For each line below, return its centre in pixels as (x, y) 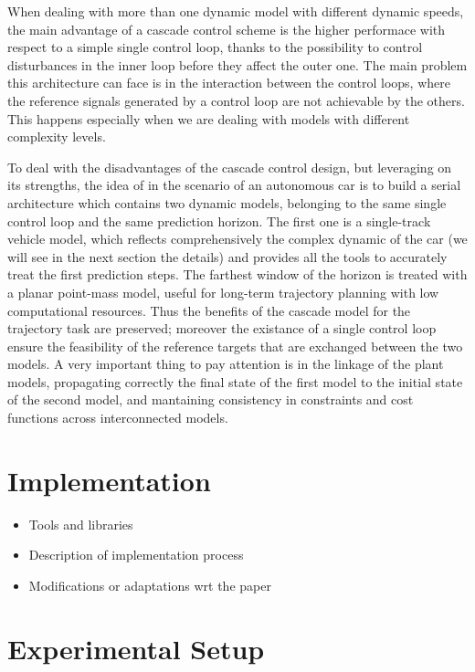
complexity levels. (57, 136)
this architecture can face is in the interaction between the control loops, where (229, 83)
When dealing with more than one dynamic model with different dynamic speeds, (236, 11)
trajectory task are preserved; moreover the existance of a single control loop (222, 328)
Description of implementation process (136, 555)
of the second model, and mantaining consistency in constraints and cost (211, 399)
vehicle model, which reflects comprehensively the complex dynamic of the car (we (237, 239)
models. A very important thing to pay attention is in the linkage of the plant (226, 364)
